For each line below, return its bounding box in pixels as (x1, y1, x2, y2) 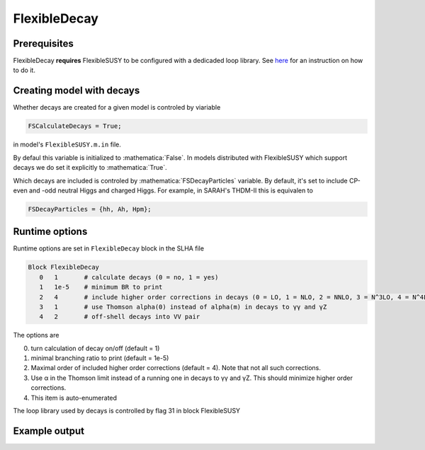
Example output (13, 425, 85, 437)
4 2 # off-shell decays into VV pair (39, 313, 200, 321)
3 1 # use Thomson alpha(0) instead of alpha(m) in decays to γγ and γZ (39, 303, 327, 311)
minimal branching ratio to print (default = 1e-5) (30, 354, 169, 362)
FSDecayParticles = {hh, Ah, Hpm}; (28, 205, 152, 213)
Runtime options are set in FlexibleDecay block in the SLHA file (13, 244, 205, 253)
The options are (13, 331, 59, 340)
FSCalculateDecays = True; (28, 122, 122, 130)
